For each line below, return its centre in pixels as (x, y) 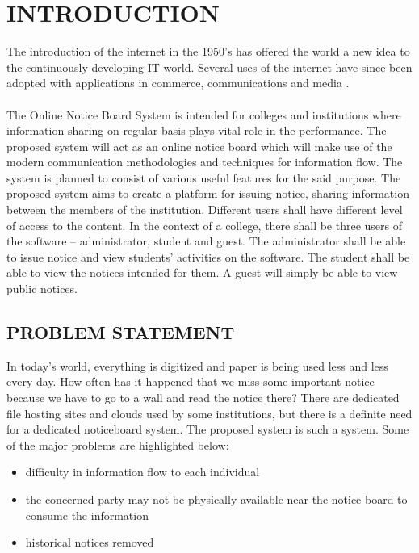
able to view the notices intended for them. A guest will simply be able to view (202, 272)
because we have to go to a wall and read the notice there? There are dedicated (203, 398)
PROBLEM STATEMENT (121, 332)
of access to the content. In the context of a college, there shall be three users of (205, 225)
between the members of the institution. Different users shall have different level (205, 209)
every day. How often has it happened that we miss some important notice (191, 381)
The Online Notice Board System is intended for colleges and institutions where (204, 114)
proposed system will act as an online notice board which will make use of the (199, 146)
